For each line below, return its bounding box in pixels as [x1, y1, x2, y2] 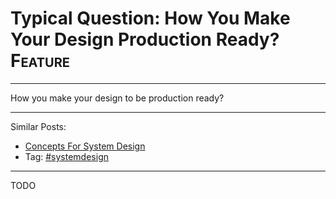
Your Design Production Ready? [10, 28, 280, 51]
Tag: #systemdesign [24, 150, 109, 162]
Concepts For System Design [24, 140, 146, 152]
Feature [10, 50, 71, 72]
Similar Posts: [10, 120, 67, 132]
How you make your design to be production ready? [10, 92, 225, 104]
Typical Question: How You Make [10, 7, 291, 30]
